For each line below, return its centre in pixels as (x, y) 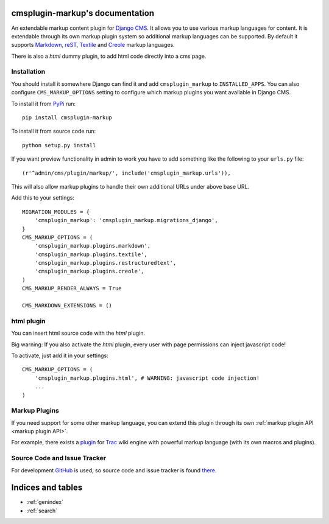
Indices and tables (47, 488)
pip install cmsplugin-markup (67, 118)
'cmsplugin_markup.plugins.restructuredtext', (105, 263)
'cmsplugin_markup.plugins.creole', (89, 271)
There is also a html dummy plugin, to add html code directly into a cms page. (109, 56)
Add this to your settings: (43, 198)
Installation (28, 72)
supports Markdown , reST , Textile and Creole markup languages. (93, 45)
